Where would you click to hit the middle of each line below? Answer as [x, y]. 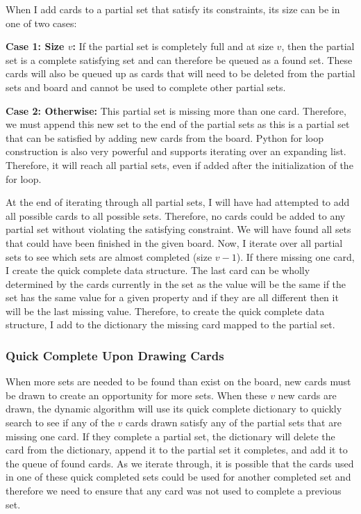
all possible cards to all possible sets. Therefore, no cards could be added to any [176, 215]
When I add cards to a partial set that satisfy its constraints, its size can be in [173, 9]
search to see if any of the [60, 423]
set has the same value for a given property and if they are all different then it [172, 297]
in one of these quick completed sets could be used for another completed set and [178, 477]
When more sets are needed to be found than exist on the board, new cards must [178, 382]
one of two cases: [41, 23]
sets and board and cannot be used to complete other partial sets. [146, 87]
